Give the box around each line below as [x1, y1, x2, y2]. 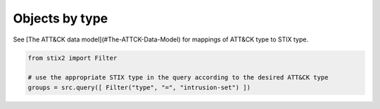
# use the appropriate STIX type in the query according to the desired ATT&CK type [27, 74, 329, 82]
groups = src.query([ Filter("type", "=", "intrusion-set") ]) [27, 83, 251, 91]
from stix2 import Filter [27, 53, 118, 62]
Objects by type [13, 11, 108, 26]
